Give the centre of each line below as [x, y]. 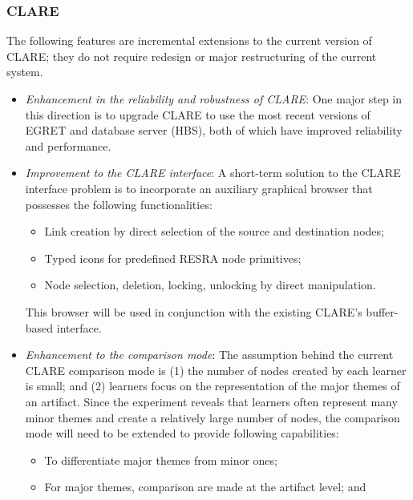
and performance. [68, 145]
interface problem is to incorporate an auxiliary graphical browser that [199, 188]
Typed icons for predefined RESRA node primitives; [173, 258]
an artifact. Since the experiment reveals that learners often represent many [211, 401]
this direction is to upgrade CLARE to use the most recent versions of [198, 114]
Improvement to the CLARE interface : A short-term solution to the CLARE [213, 173]
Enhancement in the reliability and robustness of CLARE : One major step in [214, 99]
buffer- [382, 311]
